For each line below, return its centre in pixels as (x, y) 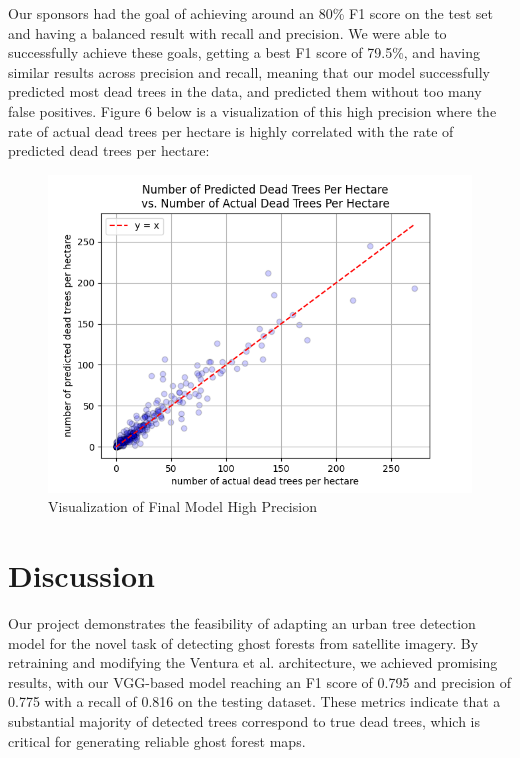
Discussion (81, 575)
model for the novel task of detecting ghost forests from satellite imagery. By (243, 642)
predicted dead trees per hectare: (109, 150)
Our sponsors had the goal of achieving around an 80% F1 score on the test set (250, 13)
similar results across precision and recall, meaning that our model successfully (249, 71)
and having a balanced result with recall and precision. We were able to (227, 32)
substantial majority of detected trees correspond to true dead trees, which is (244, 721)
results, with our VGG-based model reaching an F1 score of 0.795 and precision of (260, 681)
